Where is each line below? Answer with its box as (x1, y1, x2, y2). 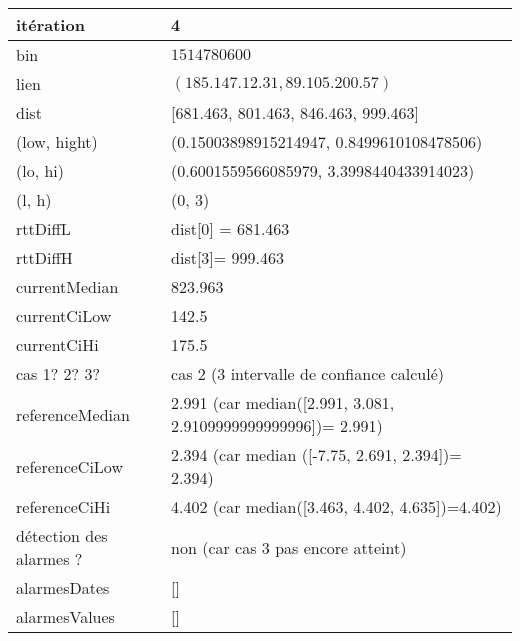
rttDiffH (16, 246, 73, 269)
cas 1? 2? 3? (16, 362, 101, 385)
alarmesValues (16, 605, 115, 628)
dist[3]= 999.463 (171, 246, 285, 269)
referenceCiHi (16, 495, 111, 518)
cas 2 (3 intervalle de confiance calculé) (171, 362, 445, 385)
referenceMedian (16, 402, 130, 426)
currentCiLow (16, 304, 112, 327)
